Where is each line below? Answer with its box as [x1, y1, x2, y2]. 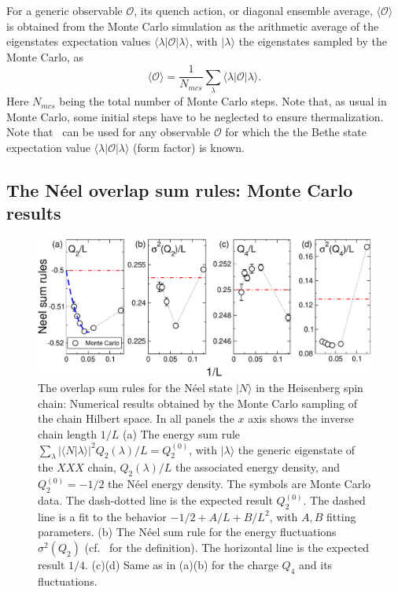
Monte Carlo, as [6, 48, 84, 65]
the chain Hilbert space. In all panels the [38, 410, 234, 427]
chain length [38, 426, 98, 442]
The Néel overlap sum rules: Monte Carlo [6, 177, 353, 202]
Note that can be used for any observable [6, 124, 211, 140]
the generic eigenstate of [238, 441, 356, 457]
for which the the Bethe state [225, 124, 367, 140]
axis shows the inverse [248, 410, 354, 427]
